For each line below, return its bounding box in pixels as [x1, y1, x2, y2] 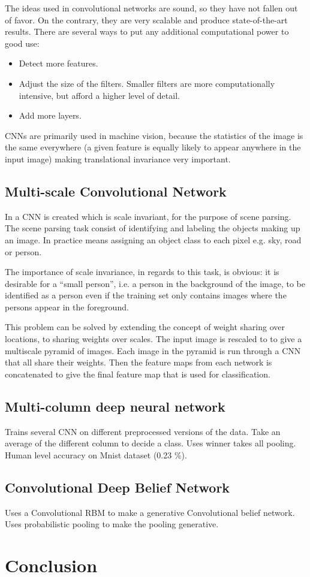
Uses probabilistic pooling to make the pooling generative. [5, 518, 219, 530]
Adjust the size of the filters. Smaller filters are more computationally [19, 77, 275, 89]
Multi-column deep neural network [5, 397, 225, 415]
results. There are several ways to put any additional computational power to [5, 25, 289, 38]
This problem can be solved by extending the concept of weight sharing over [5, 321, 285, 333]
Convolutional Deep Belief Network [5, 478, 230, 496]
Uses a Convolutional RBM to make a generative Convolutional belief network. [5, 506, 295, 518]
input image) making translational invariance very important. [5, 152, 231, 165]
